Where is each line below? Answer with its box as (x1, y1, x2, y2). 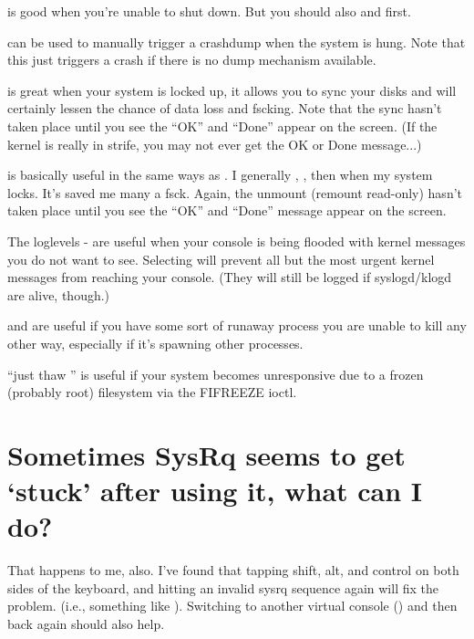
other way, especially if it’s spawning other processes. (7, 333, 304, 352)
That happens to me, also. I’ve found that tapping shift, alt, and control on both (7, 560, 459, 580)
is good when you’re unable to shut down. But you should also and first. (7, 2, 411, 20)
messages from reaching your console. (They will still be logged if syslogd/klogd (7, 267, 452, 287)
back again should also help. (7, 613, 165, 633)
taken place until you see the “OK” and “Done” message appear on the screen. (7, 201, 447, 220)
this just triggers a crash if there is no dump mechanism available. (7, 50, 376, 69)
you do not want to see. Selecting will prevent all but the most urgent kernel (7, 249, 435, 268)
